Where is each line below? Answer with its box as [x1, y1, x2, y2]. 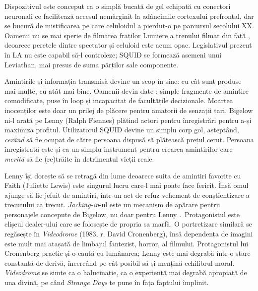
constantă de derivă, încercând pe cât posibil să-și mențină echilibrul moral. [4, 257, 235, 268]
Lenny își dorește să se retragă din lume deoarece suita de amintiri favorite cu [4, 170, 241, 180]
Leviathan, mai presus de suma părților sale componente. [4, 59, 179, 69]
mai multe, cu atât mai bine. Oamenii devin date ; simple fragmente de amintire [4, 85, 249, 96]
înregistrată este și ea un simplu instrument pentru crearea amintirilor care [4, 144, 233, 154]
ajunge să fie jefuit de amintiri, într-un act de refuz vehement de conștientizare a [4, 189, 250, 200]
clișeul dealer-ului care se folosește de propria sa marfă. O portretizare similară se [4, 219, 253, 229]
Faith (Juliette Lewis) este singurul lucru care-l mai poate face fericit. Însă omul [4, 180, 249, 190]
